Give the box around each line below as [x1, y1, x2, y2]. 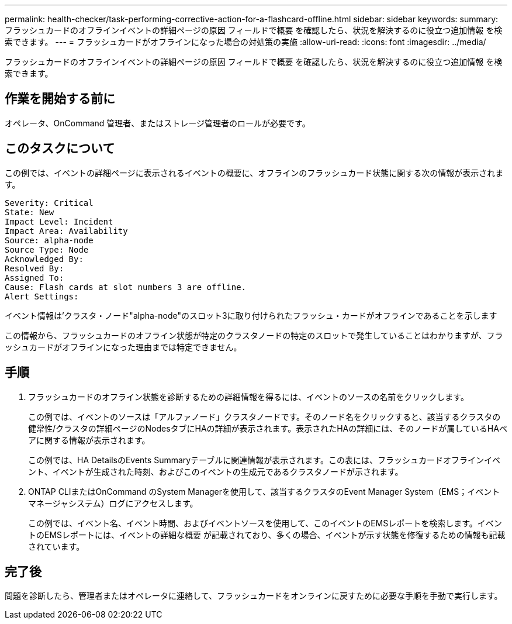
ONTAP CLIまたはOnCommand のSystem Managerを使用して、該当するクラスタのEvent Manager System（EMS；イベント [28, 486, 500, 497]
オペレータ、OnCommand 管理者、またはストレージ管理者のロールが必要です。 [5, 118, 310, 128]
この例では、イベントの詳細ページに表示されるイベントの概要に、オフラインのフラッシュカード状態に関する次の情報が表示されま [5, 167, 504, 178]
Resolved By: [5, 263, 64, 273]
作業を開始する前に [5, 91, 115, 106]
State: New [5, 207, 54, 217]
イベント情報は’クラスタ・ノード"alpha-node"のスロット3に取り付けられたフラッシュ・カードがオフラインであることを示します [5, 310, 497, 320]
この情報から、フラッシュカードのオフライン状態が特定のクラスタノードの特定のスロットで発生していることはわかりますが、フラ [5, 330, 503, 340]
